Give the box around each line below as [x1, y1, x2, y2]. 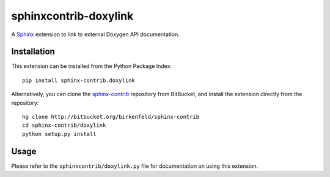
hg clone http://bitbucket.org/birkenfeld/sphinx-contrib [22, 113, 200, 121]
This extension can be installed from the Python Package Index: [11, 62, 172, 70]
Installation [11, 47, 55, 57]
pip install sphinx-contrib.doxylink [22, 77, 136, 84]
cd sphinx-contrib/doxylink [22, 122, 106, 129]
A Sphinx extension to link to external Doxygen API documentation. [11, 31, 180, 38]
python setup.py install [22, 130, 97, 137]
